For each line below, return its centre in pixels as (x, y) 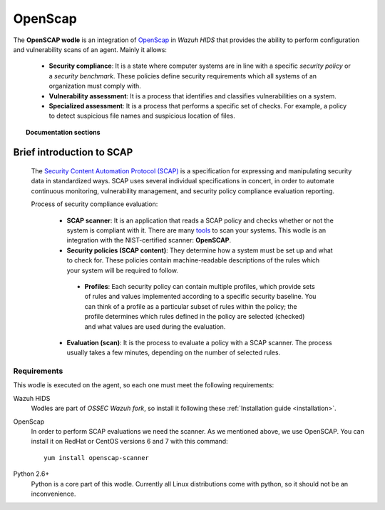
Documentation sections (63, 132)
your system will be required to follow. (122, 270)
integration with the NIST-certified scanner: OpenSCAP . (149, 240)
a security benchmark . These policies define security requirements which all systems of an (183, 76)
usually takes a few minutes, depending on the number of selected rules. (174, 352)
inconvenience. (53, 494)
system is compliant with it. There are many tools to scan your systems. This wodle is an (196, 230)
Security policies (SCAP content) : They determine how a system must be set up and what (200, 250)
